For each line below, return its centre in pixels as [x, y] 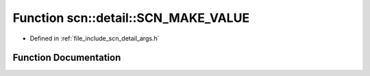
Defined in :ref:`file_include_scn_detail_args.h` [95, 38]
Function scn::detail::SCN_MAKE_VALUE [131, 18]
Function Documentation [67, 58]
